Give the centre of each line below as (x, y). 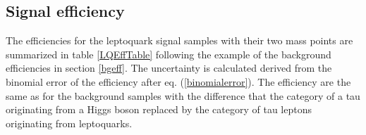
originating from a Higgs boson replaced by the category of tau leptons (159, 109)
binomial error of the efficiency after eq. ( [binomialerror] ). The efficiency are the (178, 81)
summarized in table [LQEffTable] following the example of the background (169, 54)
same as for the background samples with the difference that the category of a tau (183, 95)
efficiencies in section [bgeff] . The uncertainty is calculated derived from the (169, 68)
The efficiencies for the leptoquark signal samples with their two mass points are (179, 40)
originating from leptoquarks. (69, 123)
